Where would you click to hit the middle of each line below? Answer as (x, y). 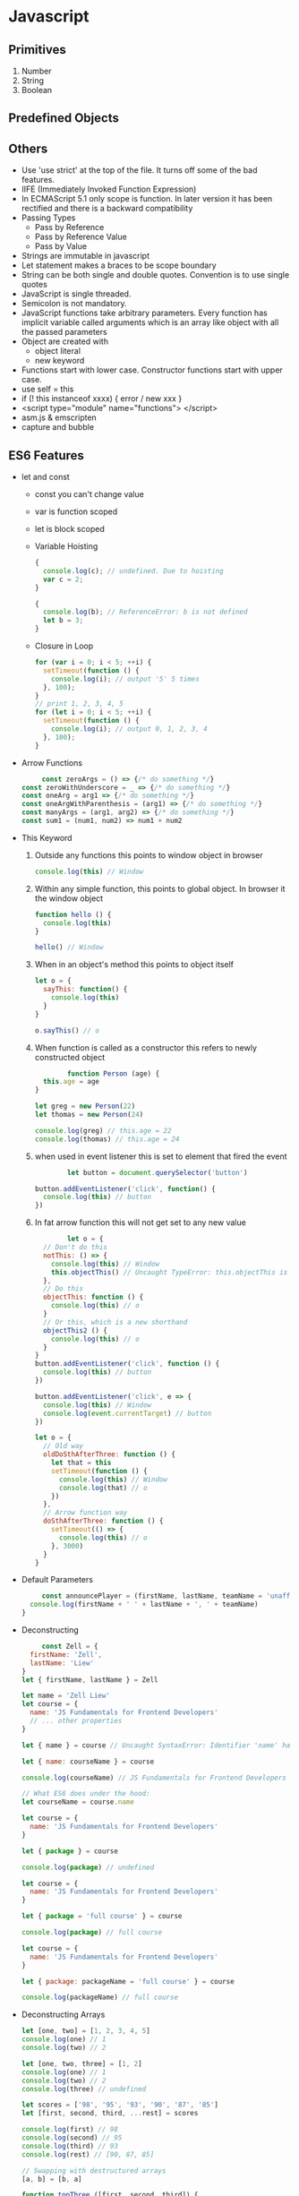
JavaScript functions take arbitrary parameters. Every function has (144, 313)
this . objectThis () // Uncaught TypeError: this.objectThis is (170, 1272)
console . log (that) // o (103, 1488)
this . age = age (71, 1082)
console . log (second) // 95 (72, 2138)
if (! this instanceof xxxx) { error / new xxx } (102, 399)
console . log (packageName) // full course (100, 1998)
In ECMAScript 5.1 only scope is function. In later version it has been (147, 199)
